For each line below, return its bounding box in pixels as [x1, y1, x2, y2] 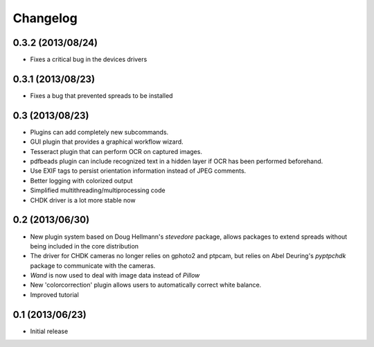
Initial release [30, 327, 69, 335]
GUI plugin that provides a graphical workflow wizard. [30, 137, 184, 146]
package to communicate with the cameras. [30, 261, 156, 270]
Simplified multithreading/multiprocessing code [30, 186, 166, 194]
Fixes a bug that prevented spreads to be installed [30, 91, 173, 100]
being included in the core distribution [30, 242, 139, 250]
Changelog [12, 10, 78, 26]
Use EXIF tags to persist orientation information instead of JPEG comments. [30, 167, 247, 175]
